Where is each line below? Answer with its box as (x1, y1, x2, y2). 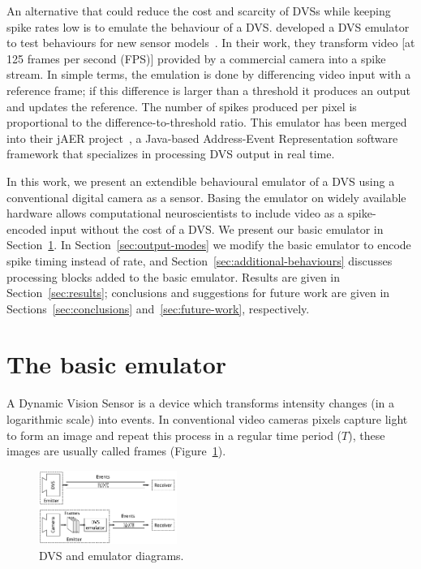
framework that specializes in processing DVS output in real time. (6, 145, 335, 162)
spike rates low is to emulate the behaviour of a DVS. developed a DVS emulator (6, 18, 410, 35)
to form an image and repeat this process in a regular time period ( (6, 426, 342, 443)
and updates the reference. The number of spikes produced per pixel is (6, 97, 357, 114)
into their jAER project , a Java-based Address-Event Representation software (6, 129, 398, 146)
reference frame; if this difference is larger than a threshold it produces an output (6, 81, 411, 98)
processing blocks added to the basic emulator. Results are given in (6, 268, 341, 285)
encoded (6, 220, 47, 237)
